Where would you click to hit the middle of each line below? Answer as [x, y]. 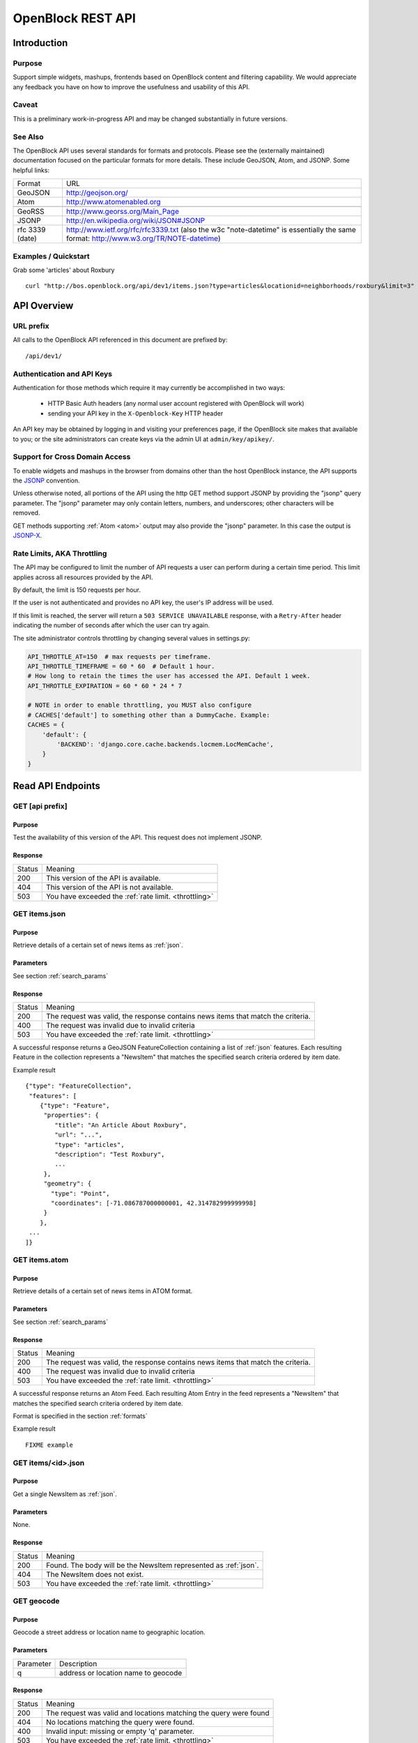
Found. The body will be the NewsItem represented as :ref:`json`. [152, 1565]
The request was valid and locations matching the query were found [157, 1713]
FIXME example [49, 1445]
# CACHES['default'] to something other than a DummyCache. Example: [149, 715]
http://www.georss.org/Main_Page [123, 211]
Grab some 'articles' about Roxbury [64, 270]
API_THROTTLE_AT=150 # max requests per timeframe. [119, 656]
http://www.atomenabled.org [114, 202]
